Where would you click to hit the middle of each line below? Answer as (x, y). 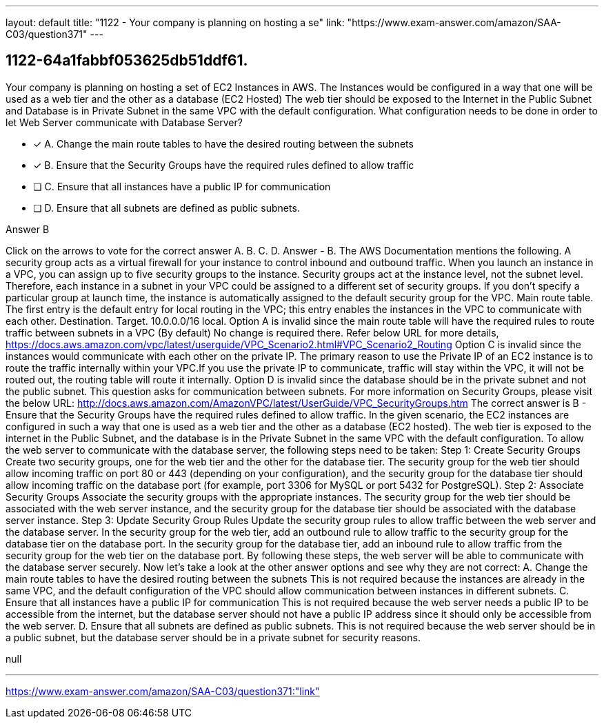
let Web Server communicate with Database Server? (124, 122)
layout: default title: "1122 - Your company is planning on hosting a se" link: (175, 22)
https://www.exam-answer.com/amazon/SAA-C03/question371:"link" (163, 691)
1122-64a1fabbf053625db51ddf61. (127, 61)
